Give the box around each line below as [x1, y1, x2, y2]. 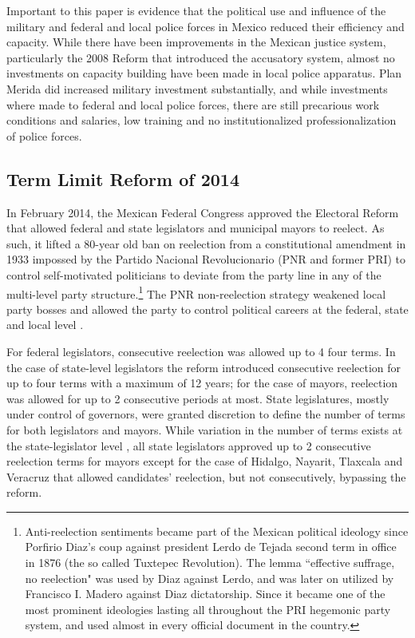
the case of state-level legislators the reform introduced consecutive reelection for [6, 359, 401, 375]
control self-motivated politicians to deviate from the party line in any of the [6, 266, 381, 283]
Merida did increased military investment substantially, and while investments [6, 80, 388, 97]
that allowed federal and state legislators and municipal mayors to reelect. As [6, 220, 385, 236]
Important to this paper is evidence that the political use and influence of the [6, 2, 386, 18]
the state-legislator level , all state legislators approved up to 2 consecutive [6, 437, 371, 454]
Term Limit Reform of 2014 [6, 166, 239, 191]
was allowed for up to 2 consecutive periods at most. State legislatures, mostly [6, 390, 389, 406]
